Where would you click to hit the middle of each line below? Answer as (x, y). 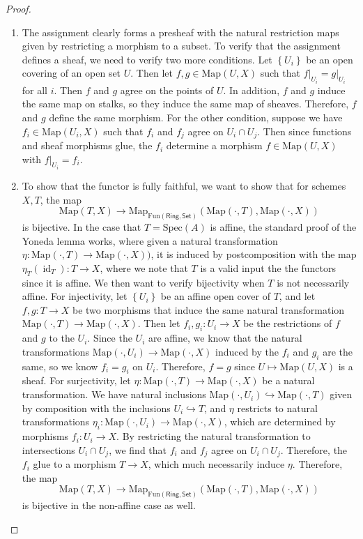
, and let (297, 296)
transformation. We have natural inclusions (114, 394)
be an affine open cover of (216, 296)
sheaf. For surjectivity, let (76, 380)
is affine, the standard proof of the (283, 227)
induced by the (247, 351)
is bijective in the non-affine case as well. (109, 505)
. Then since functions (304, 131)
